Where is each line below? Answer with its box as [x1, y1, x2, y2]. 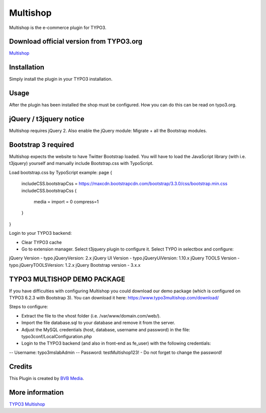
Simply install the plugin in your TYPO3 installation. [9, 76, 113, 82]
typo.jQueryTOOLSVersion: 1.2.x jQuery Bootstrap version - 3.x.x [9, 262, 141, 268]
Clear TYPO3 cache [21, 239, 62, 245]
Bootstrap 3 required [9, 140, 74, 149]
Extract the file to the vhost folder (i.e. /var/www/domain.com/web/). [21, 313, 161, 318]
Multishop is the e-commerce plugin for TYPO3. [9, 25, 107, 31]
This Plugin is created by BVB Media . [9, 375, 84, 381]
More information [9, 388, 64, 396]
